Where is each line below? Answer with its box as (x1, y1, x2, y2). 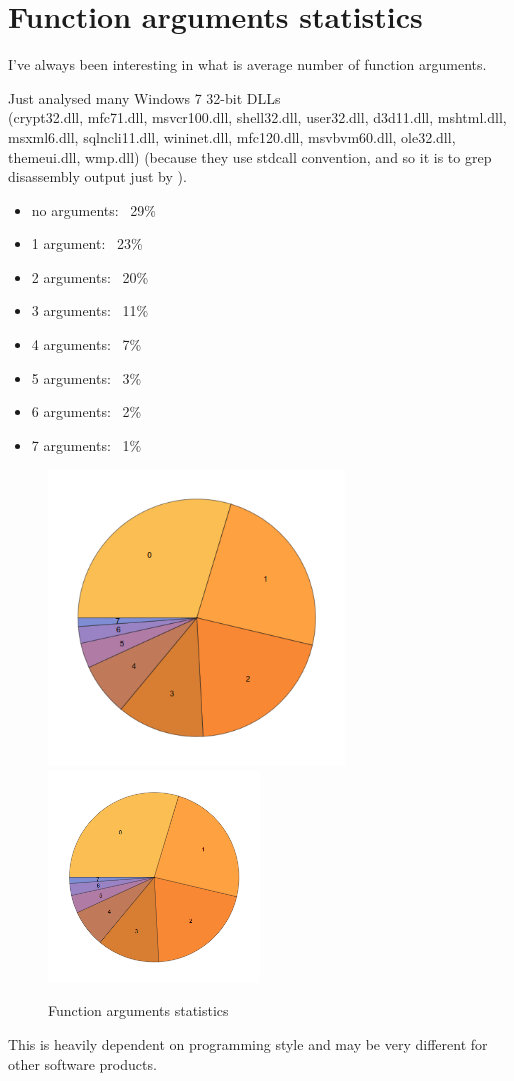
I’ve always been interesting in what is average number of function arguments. (8, 54, 487, 75)
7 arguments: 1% (31, 434, 142, 455)
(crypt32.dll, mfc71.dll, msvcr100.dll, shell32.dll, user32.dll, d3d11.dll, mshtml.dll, (8, 107, 507, 128)
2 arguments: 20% (31, 266, 149, 287)
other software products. (8, 1053, 157, 1074)
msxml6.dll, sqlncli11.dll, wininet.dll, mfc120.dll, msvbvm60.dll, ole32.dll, (8, 126, 456, 147)
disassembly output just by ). (8, 166, 187, 187)
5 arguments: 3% (31, 367, 142, 388)
